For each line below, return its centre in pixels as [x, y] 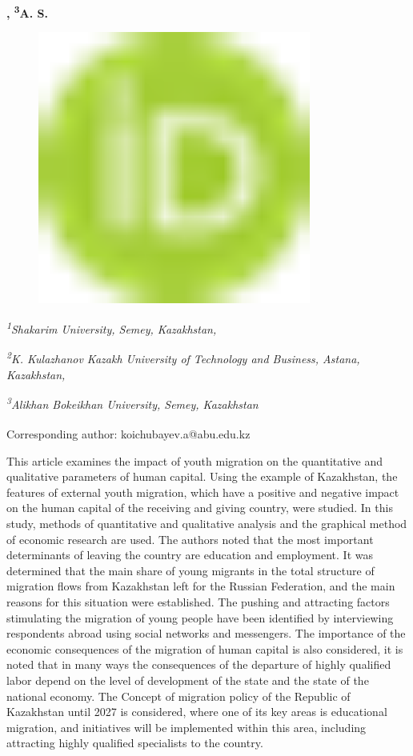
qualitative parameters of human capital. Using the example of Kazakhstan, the [202, 476]
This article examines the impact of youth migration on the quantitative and [195, 460]
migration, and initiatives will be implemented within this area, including [186, 727]
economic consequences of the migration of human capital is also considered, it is [205, 648]
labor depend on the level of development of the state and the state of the [188, 680]
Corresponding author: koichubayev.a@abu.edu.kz [128, 434]
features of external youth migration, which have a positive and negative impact [203, 492]
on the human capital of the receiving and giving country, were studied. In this [200, 508]
